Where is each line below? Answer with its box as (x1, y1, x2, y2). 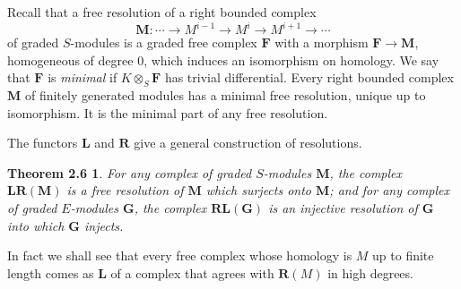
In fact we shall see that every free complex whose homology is (7, 246, 352, 265)
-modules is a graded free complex (70, 33, 257, 52)
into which (7, 216, 65, 234)
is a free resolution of (66, 181, 184, 200)
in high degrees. (327, 263, 413, 282)
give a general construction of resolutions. (134, 133, 362, 152)
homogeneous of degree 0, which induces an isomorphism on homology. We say (7, 50, 439, 69)
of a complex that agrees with (110, 263, 274, 282)
